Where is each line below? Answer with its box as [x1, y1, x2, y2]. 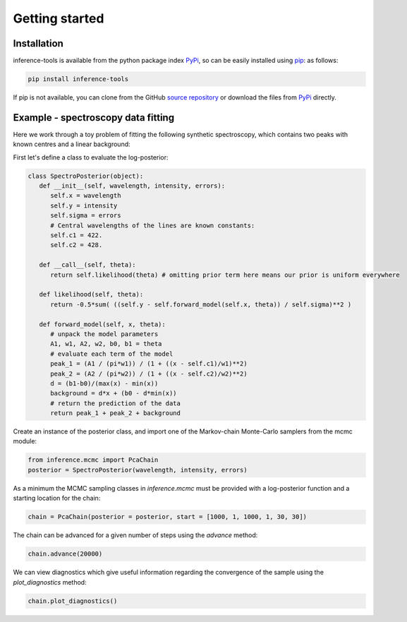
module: [13, 437, 37, 445]
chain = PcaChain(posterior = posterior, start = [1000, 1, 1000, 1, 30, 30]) [28, 513, 307, 521]
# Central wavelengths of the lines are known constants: [50, 221, 255, 229]
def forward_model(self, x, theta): [39, 320, 166, 328]
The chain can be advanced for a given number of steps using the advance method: [13, 531, 258, 539]
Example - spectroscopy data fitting [13, 112, 175, 124]
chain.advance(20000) [28, 550, 103, 558]
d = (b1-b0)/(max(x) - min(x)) [50, 379, 159, 388]
